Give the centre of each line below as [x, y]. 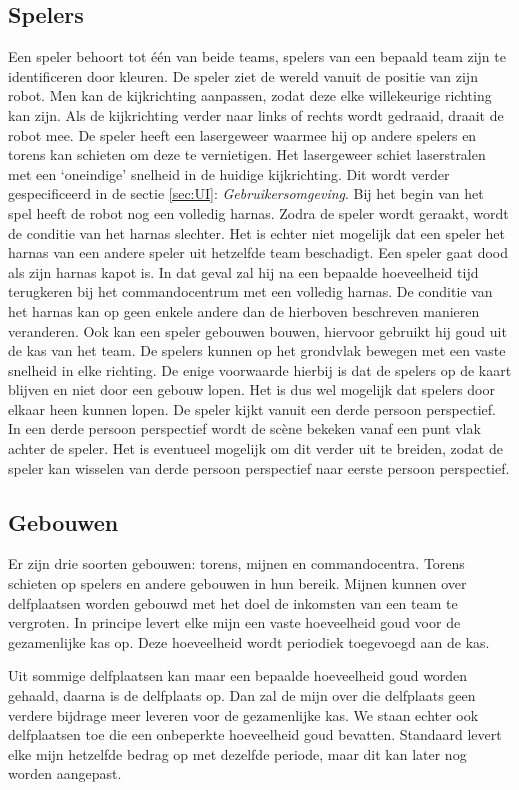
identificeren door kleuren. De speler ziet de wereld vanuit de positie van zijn [243, 75]
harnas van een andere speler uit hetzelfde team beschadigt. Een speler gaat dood [258, 252]
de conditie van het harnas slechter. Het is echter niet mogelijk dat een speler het [257, 232]
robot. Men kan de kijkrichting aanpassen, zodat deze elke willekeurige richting [250, 95]
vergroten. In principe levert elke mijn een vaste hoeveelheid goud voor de [234, 622]
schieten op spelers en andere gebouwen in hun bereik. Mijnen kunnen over [237, 583]
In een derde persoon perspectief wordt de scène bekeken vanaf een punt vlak [244, 428]
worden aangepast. [65, 773]
